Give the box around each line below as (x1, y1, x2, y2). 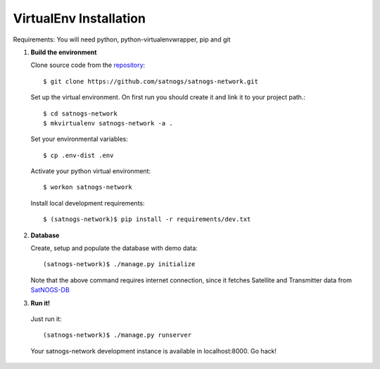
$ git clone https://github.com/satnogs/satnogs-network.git (43, 77, 258, 85)
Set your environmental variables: (30, 135, 128, 144)
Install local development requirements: (30, 199, 145, 207)
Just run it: (30, 314, 62, 323)
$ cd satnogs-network (43, 109, 118, 118)
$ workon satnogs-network (43, 183, 133, 192)
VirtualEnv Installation (13, 11, 146, 26)
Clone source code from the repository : (30, 61, 146, 70)
